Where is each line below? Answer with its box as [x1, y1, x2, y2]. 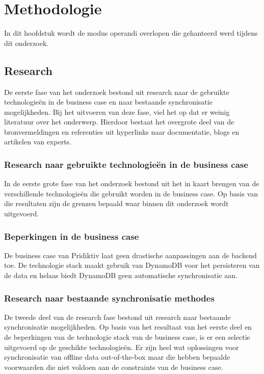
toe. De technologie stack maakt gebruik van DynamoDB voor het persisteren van [4, 260, 260, 270]
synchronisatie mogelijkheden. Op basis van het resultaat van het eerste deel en [4, 321, 252, 332]
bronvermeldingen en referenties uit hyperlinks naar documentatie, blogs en [4, 126, 240, 137]
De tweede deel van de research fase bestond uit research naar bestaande [4, 311, 231, 322]
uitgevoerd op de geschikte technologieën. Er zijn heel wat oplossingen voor [4, 341, 239, 352]
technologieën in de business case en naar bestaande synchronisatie [4, 96, 213, 107]
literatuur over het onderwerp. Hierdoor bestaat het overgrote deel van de [4, 116, 234, 127]
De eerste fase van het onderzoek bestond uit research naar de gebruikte [4, 86, 229, 97]
